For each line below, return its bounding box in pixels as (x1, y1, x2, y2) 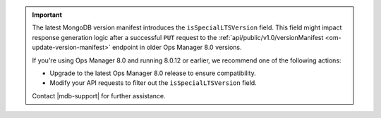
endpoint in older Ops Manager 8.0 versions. (111, 43, 243, 52)
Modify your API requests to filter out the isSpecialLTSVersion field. (49, 79, 257, 87)
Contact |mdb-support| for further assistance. (32, 91, 166, 100)
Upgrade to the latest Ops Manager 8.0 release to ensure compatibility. (49, 69, 257, 77)
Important (32, 11, 63, 19)
